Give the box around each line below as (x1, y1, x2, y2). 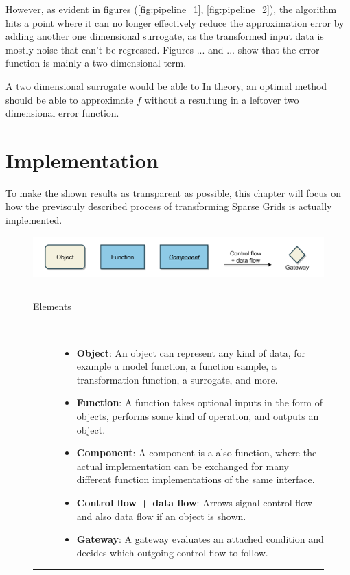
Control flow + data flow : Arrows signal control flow (76, 495, 312, 509)
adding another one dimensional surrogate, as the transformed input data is (5, 29, 324, 43)
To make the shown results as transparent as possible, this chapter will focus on (5, 185, 341, 200)
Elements (33, 299, 71, 314)
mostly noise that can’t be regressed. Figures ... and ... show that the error (5, 42, 320, 56)
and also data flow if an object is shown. (76, 508, 246, 523)
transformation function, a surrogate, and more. (76, 372, 278, 386)
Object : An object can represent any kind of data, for (76, 345, 306, 360)
